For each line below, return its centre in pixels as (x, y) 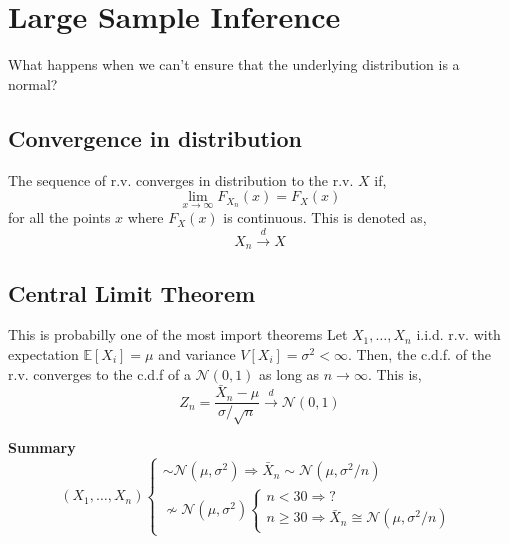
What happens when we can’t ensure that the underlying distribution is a (234, 64)
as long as (289, 373)
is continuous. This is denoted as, (325, 217)
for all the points (59, 217)
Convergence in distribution (155, 137)
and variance (197, 353)
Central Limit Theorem (132, 292)
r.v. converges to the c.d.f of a (99, 373)
